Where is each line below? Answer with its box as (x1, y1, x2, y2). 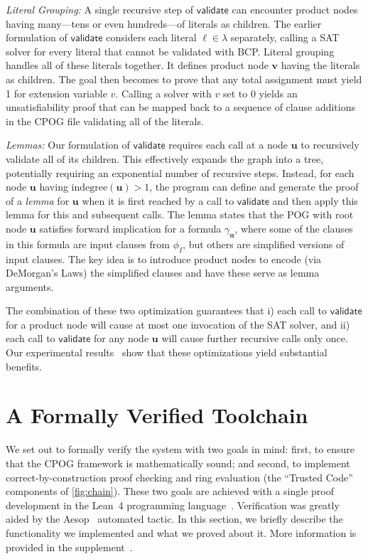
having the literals (281, 58, 360, 73)
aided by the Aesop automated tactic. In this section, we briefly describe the (6, 511, 343, 526)
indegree (71, 183, 108, 193)
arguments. (6, 279, 54, 294)
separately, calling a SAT (230, 30, 340, 45)
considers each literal (106, 30, 197, 45)
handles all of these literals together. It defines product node (6, 58, 269, 73)
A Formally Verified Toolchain (6, 400, 308, 430)
